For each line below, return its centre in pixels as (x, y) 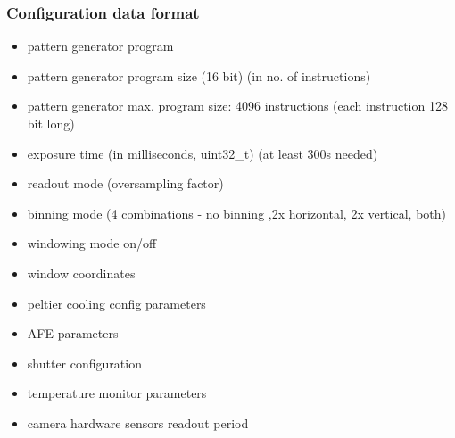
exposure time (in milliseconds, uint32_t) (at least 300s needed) (203, 153)
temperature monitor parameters (117, 393)
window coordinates (81, 273)
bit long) (51, 123)
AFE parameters (73, 333)
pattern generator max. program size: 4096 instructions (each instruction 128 (237, 106)
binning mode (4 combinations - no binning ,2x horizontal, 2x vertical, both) (237, 213)
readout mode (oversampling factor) (125, 183)
